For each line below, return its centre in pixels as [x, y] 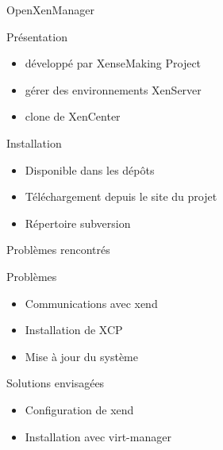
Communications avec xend [91, 303]
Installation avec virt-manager [98, 436]
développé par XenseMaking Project [113, 63]
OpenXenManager [50, 10]
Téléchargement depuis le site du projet [121, 196]
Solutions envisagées [56, 383]
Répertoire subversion [78, 223]
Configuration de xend [79, 409]
